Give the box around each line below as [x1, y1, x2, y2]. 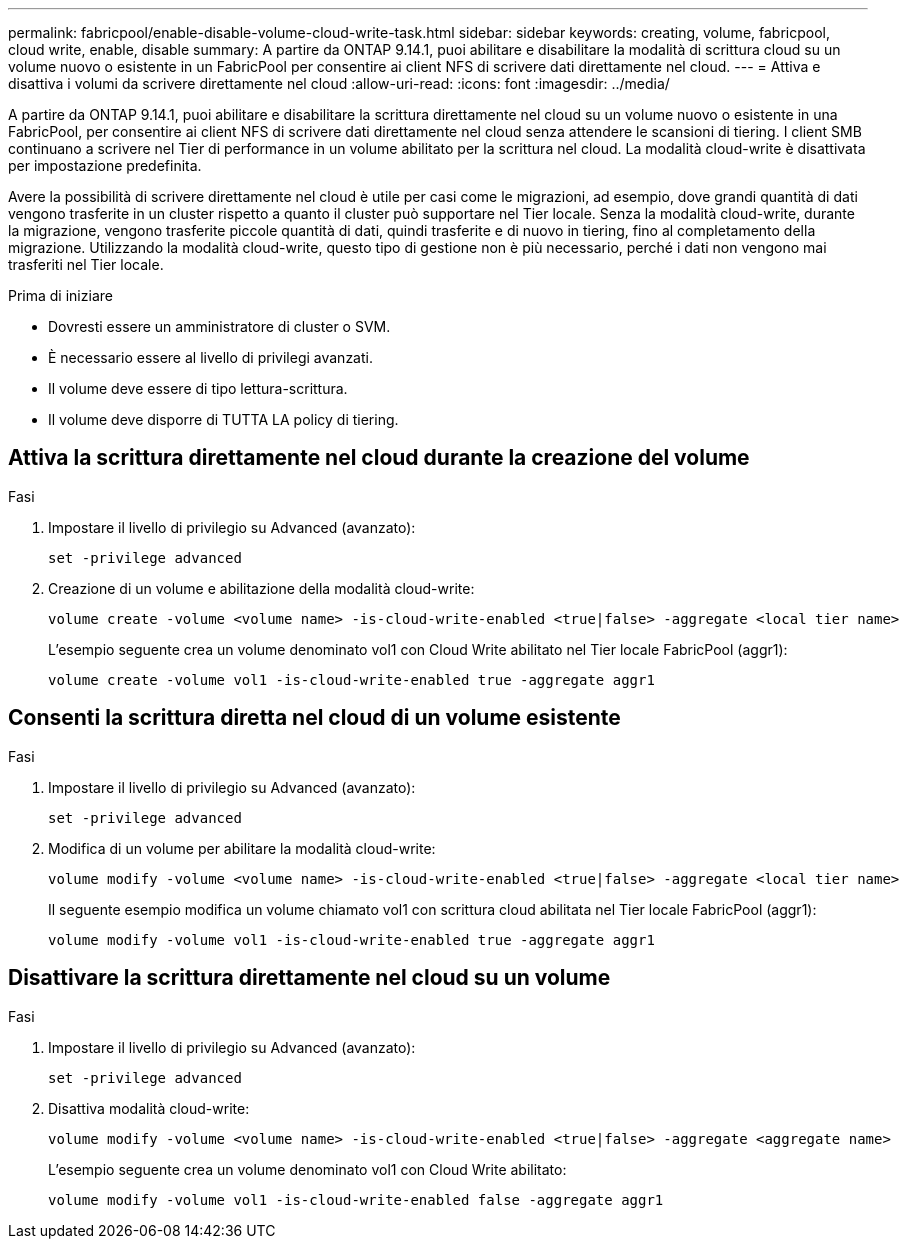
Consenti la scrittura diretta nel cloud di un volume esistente [8, 705, 621, 731]
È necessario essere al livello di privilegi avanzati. [48, 349, 373, 366]
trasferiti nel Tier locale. [8, 256, 164, 273]
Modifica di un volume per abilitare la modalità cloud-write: [48, 839, 436, 857]
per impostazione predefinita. [8, 157, 202, 174]
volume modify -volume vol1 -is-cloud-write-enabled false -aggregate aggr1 [48, 1191, 664, 1208]
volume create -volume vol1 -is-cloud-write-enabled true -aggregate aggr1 [48, 671, 655, 688]
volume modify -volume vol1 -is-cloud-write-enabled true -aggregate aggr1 [48, 931, 655, 948]
